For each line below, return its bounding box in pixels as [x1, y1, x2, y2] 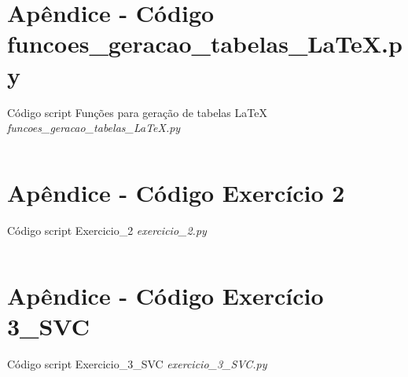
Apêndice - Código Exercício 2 [7, 176, 345, 208]
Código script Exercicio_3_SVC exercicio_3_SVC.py [7, 355, 267, 372]
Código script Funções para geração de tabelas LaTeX [7, 104, 267, 120]
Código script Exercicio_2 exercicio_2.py [7, 221, 207, 238]
